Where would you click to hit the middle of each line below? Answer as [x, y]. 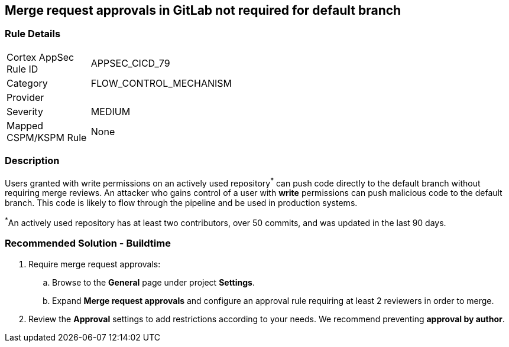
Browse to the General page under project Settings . [153, 282]
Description [32, 161]
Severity [25, 111]
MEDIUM [111, 111]
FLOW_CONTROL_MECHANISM [161, 83]
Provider [25, 97]
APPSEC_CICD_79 [130, 63]
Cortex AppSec [40, 57]
